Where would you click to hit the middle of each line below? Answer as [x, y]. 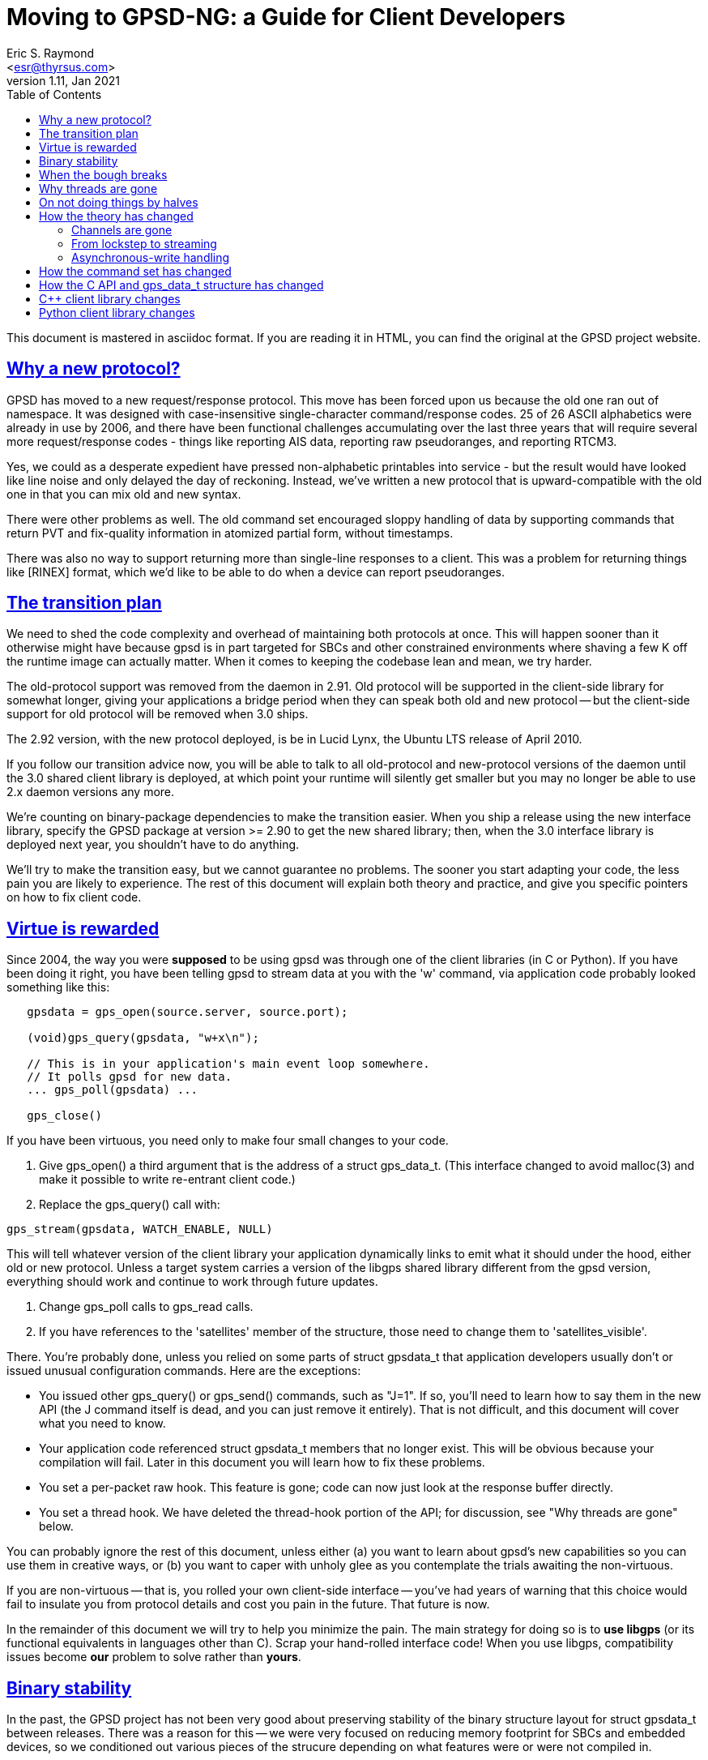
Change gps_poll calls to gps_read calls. [146, 1307]
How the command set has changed [135, 271]
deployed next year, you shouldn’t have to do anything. [153, 845]
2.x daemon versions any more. [91, 792]
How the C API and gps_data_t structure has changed [181, 285]
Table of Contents [54, 94]
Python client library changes [117, 312]
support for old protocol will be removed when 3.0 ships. [158, 714]
